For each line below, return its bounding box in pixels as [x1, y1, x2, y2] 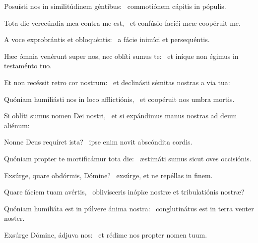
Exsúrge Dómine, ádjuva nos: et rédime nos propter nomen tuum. [4, 229, 207, 240]
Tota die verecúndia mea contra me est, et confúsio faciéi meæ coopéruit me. [4, 17, 241, 28]
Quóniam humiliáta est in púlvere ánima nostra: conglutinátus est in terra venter [4, 203, 254, 213]
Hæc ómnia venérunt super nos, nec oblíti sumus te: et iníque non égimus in [4, 50, 239, 61]
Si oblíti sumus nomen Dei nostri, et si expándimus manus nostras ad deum [4, 110, 237, 121]
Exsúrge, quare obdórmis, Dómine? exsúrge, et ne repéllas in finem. [4, 170, 213, 180]
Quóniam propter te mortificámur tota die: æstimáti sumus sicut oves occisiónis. [4, 153, 252, 163]
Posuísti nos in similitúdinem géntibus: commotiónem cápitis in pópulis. [4, 1, 226, 11]
